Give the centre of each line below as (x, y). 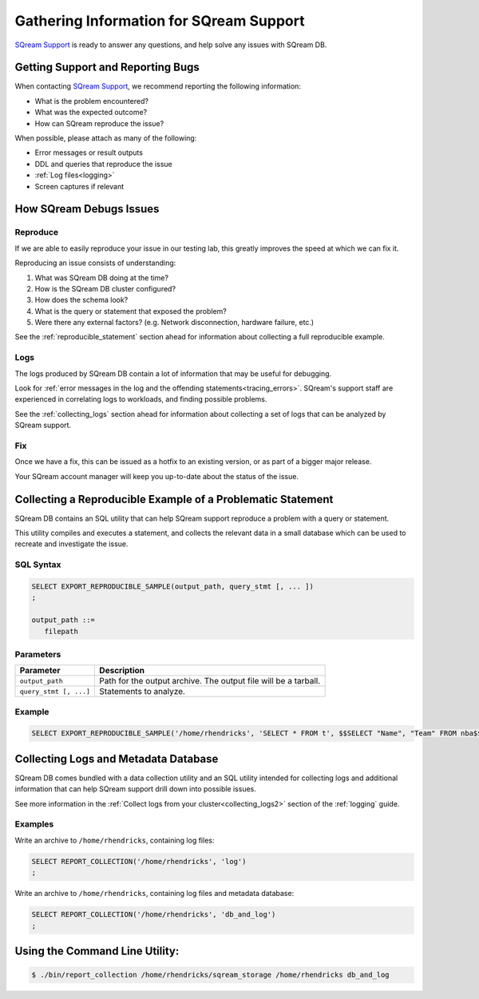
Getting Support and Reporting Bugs (107, 67)
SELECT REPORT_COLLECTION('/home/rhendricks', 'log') (139, 861)
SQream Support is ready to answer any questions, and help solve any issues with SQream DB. (171, 45)
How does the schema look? (81, 300)
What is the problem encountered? (92, 101)
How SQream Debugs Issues (87, 209)
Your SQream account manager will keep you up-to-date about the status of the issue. (157, 476)
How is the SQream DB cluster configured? (105, 288)
